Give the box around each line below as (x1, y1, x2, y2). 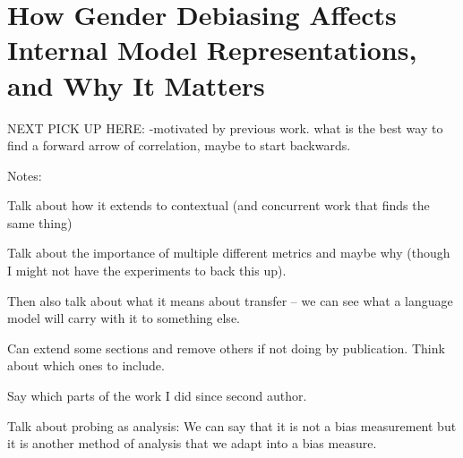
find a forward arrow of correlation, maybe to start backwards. (7, 136, 351, 155)
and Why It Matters (7, 66, 265, 103)
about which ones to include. (7, 356, 165, 375)
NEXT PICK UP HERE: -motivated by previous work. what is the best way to (7, 118, 443, 137)
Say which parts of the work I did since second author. (7, 386, 307, 405)
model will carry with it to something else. (7, 309, 240, 327)
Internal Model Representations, (7, 31, 417, 68)
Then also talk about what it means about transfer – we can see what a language (7, 291, 453, 310)
